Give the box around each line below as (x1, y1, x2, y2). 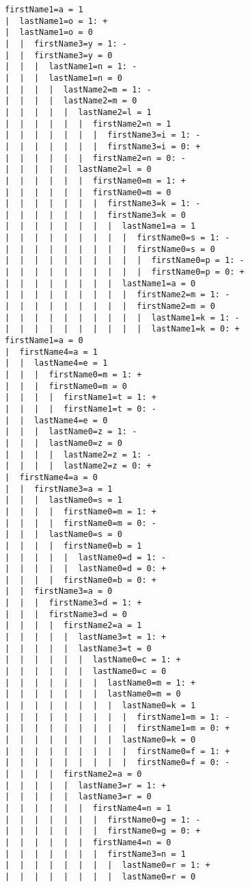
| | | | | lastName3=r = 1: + (5, 780, 167, 790)
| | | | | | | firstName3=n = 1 (5, 849, 186, 859)
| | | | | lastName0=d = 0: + (5, 564, 167, 574)
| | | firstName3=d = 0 (5, 609, 127, 619)
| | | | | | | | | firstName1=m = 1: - (5, 712, 230, 722)
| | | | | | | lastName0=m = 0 (5, 689, 181, 699)
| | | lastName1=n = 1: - (5, 62, 137, 72)
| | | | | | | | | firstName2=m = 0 (5, 301, 215, 312)
